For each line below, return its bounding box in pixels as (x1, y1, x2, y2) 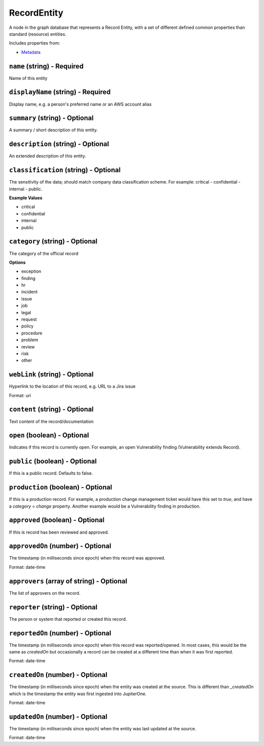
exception (21, 268, 42, 274)
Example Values (9, 195, 43, 201)
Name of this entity (9, 75, 47, 81)
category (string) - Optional (9, 237, 98, 246)
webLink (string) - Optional (9, 370, 94, 379)
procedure (21, 330, 43, 336)
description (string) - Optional (9, 140, 110, 148)
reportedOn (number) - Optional (9, 629, 111, 637)
